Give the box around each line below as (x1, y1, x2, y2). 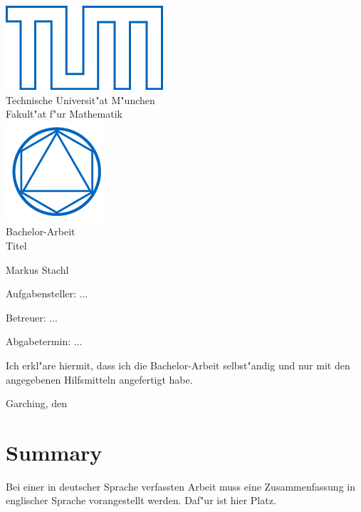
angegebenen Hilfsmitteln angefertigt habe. (6, 372, 193, 386)
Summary (6, 437, 103, 466)
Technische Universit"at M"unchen (6, 92, 155, 107)
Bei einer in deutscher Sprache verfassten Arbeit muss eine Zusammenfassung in (6, 478, 355, 493)
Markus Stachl (6, 262, 69, 277)
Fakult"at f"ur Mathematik (6, 106, 122, 121)
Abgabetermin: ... (6, 334, 83, 349)
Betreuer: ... (6, 309, 58, 324)
